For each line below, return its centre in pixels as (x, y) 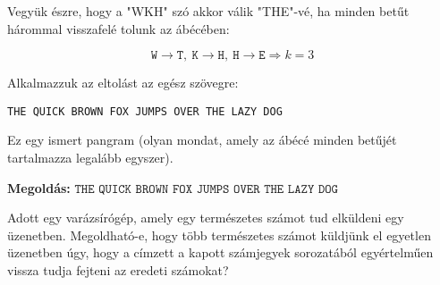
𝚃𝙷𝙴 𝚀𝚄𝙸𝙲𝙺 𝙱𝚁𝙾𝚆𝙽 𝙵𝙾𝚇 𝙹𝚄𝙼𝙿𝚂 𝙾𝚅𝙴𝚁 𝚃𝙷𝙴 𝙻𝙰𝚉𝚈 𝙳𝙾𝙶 (206, 189)
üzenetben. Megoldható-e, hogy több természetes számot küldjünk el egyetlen (219, 235)
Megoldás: (39, 187)
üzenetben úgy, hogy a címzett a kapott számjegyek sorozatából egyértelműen (220, 252)
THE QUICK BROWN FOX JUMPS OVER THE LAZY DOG (145, 111)
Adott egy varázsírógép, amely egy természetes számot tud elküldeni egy (206, 218)
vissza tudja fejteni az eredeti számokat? (118, 270)
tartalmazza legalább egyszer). (90, 158)
